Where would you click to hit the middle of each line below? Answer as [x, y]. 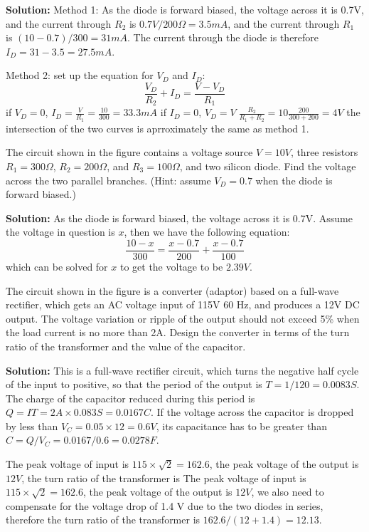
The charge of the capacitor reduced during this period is [130, 398]
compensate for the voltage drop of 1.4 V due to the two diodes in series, [165, 505]
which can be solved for [57, 266]
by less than [32, 426]
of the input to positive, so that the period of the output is [134, 384]
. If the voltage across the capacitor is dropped [252, 412]
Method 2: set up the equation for [80, 75]
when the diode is [294, 180]
